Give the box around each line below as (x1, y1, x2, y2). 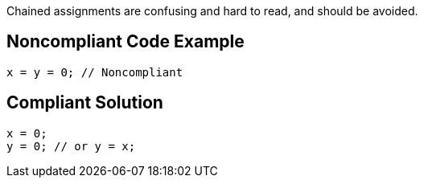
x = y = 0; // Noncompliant (6, 65, 183, 79)
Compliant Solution (6, 92, 163, 113)
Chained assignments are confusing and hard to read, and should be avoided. (6, 4, 418, 18)
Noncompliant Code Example (6, 31, 245, 52)
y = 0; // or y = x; (6, 139, 136, 153)
